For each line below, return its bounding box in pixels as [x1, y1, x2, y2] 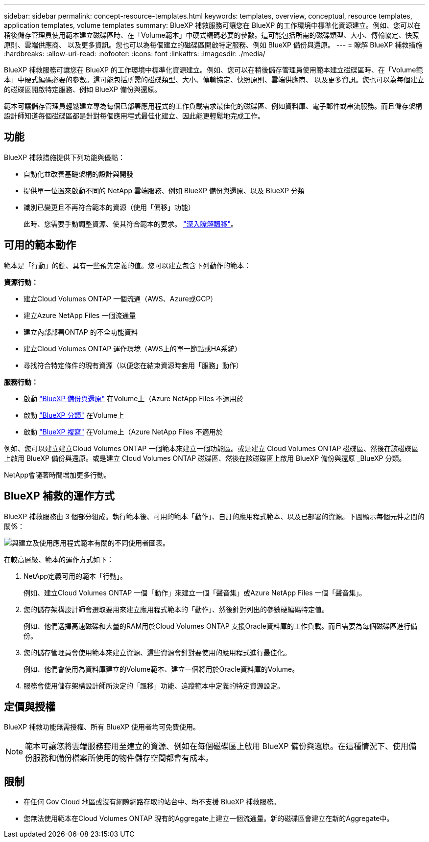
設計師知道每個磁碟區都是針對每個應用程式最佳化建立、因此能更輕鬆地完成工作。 [4, 112, 264, 120]
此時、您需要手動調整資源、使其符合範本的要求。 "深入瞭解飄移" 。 [24, 219, 238, 228]
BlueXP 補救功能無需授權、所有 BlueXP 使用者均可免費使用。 [4, 723, 200, 731]
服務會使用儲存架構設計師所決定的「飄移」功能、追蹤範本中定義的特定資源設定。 [24, 681, 284, 690]
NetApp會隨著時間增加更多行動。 [4, 470, 111, 479]
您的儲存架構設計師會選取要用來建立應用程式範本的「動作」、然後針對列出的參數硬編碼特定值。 [24, 605, 329, 614]
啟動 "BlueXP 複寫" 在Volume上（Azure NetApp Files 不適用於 [24, 427, 223, 436]
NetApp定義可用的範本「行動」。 [24, 571, 127, 580]
